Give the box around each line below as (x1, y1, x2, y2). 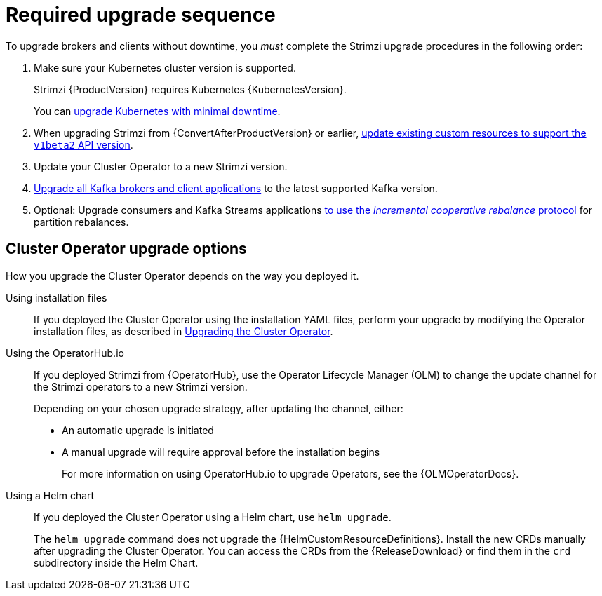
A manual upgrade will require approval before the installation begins (62, 445, 380, 458)
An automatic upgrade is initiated (62, 424, 214, 436)
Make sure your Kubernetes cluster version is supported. (34, 61, 296, 74)
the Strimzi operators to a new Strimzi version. (34, 380, 248, 393)
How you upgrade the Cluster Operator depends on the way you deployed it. (6, 269, 359, 282)
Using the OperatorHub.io (6, 346, 124, 359)
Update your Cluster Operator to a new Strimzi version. (34, 160, 288, 172)
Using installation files (6, 291, 107, 304)
